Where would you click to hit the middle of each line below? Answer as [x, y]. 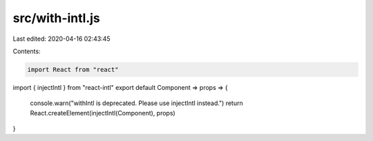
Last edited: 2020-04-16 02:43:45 [61, 39]
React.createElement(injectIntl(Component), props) [103, 113]
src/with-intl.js [56, 18]
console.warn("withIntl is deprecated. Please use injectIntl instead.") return [136, 103]
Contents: [27, 51]
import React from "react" [73, 69]
